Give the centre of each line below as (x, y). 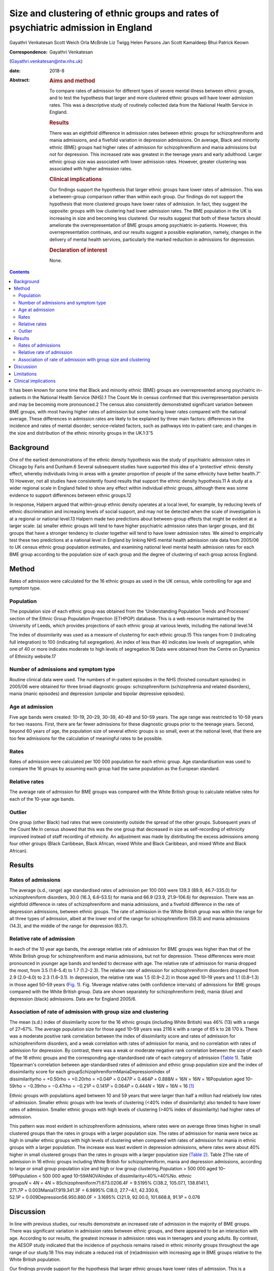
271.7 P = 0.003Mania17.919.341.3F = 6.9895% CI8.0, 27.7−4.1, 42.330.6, (84, 1190)
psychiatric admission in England (81, 27)
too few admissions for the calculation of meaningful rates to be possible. (86, 738)
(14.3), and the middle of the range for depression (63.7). (69, 926)
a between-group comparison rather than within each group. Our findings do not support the (146, 197)
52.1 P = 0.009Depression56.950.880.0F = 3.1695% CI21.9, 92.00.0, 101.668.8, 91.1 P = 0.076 (105, 1197)
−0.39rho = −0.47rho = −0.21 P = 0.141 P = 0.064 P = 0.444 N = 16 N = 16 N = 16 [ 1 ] (111, 1086)
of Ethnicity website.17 (33, 656)
